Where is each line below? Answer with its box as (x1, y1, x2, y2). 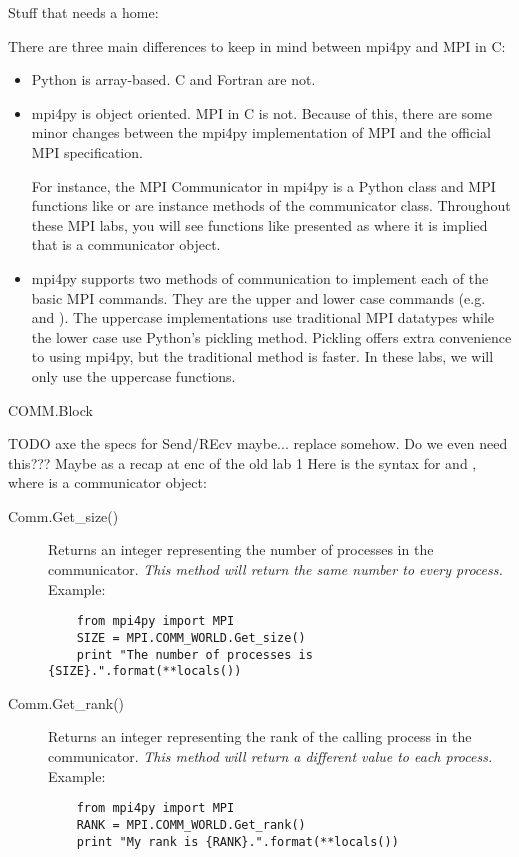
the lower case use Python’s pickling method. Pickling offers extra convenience (31, 326, 512, 347)
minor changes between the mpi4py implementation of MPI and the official (31, 122, 491, 143)
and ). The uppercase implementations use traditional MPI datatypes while (31, 307, 495, 328)
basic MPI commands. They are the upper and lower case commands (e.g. (31, 287, 486, 308)
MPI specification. (31, 141, 143, 162)
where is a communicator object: (8, 472, 207, 493)
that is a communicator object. (31, 234, 221, 255)
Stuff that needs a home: (8, 2, 159, 22)
